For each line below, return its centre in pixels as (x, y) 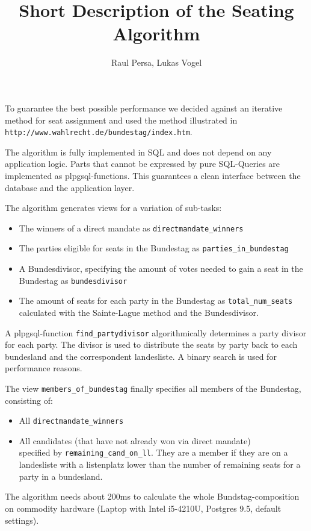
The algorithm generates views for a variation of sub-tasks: (113, 208)
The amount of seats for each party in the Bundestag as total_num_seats (156, 300)
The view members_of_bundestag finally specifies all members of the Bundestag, (153, 388)
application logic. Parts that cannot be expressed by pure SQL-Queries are (143, 164)
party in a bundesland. (61, 476)
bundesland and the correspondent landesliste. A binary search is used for (141, 356)
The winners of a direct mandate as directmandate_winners (131, 228)
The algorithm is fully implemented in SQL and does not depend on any (138, 152)
